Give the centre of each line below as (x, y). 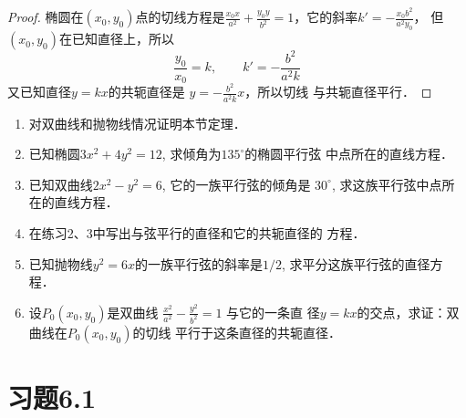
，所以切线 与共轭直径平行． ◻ (338, 92)
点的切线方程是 (180, 17)
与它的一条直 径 (273, 312)
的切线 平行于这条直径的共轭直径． (237, 332)
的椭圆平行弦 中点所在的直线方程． (349, 154)
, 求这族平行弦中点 (387, 184)
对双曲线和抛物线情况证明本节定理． (137, 123)
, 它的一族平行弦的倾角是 (236, 184)
